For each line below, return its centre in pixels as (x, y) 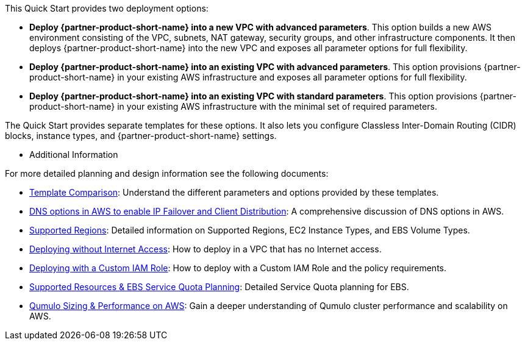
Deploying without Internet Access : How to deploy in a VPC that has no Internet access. (205, 249)
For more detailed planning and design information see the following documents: (167, 173)
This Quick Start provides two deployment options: (107, 8)
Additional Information (74, 155)
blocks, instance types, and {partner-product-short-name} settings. (141, 136)
